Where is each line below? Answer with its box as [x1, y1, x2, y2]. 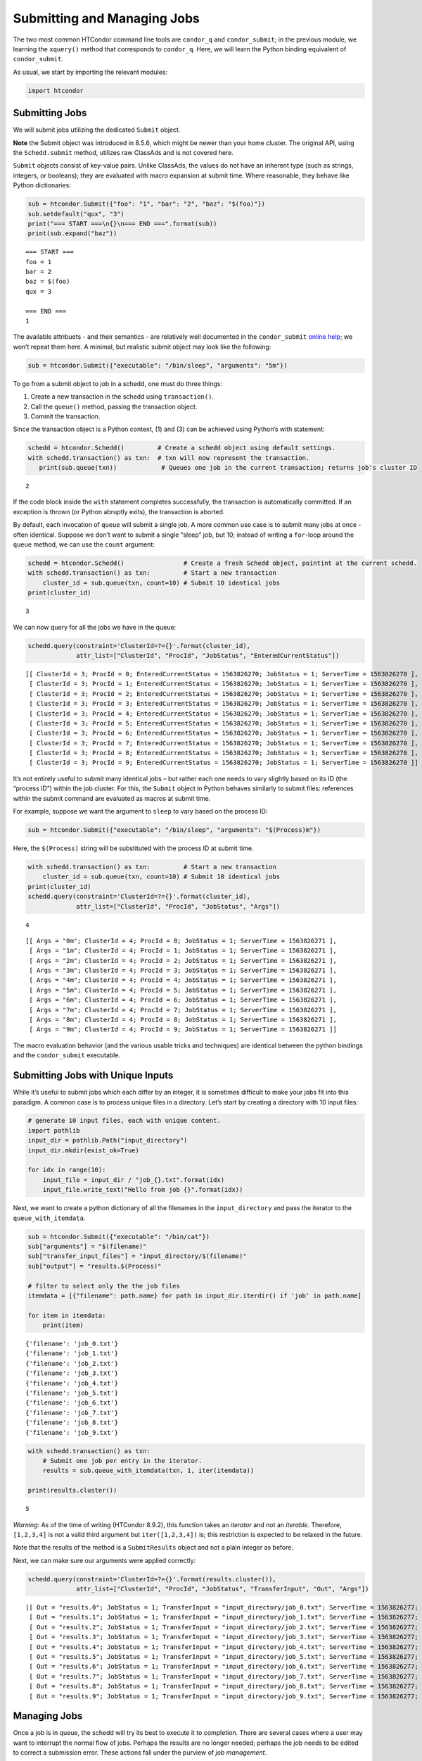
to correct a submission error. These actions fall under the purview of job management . [13, 1748, 267, 1757]
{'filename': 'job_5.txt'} [25, 1389, 119, 1398]
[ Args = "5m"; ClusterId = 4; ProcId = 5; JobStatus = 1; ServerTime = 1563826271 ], [29, 986, 338, 994]
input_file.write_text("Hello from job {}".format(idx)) [42, 1186, 243, 1194]
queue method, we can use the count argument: [13, 540, 155, 549]
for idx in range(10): [27, 1166, 106, 1174]
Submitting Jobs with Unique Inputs [13, 1069, 174, 1081]
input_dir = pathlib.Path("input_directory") [27, 1136, 188, 1145]
